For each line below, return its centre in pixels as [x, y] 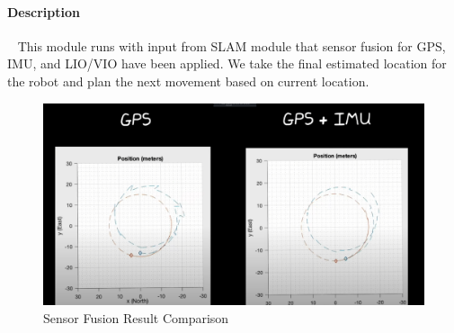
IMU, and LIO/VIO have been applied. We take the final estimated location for [227, 63]
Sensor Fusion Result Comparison [136, 317]
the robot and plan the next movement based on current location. [188, 81]
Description [44, 11]
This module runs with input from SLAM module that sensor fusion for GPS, [231, 45]
